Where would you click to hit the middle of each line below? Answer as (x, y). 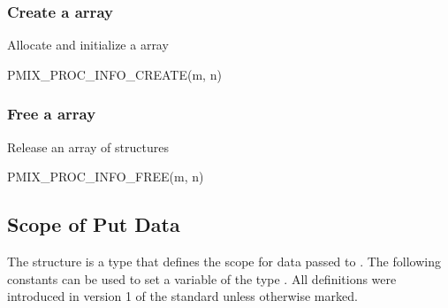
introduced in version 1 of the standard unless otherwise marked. (182, 296)
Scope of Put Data (94, 224)
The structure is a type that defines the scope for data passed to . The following (224, 262)
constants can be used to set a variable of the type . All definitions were (202, 278)
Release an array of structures (88, 146)
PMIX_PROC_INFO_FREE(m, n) (106, 177)
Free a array (52, 114)
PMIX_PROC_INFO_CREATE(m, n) (114, 74)
